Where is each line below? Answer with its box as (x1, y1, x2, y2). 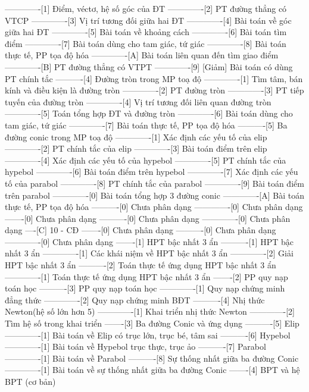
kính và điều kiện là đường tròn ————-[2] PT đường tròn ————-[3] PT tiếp (5, 84, 304, 96)
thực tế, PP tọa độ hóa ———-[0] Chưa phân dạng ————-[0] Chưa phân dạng (5, 200, 303, 213)
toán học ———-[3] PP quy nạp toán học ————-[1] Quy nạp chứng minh (5, 282, 285, 294)
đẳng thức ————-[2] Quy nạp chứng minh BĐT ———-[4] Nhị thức (5, 293, 265, 306)
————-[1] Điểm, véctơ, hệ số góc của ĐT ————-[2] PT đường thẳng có (5, 2, 287, 14)
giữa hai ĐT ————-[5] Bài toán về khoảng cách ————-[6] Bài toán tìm (5, 26, 287, 38)
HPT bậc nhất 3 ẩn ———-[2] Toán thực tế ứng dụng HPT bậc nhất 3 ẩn (5, 259, 276, 271)
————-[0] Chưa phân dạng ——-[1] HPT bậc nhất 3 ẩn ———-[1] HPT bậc (5, 235, 294, 247)
